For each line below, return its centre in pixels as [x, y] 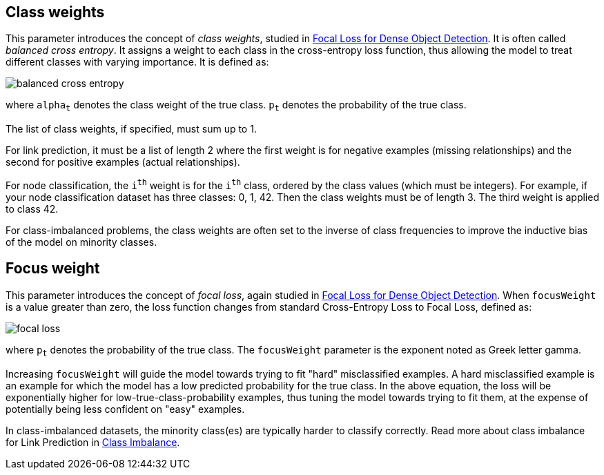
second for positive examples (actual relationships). [123, 162]
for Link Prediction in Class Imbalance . [93, 442]
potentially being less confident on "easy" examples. [125, 409]
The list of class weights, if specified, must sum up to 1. [131, 129]
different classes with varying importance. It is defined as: [137, 62]
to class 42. [32, 209]
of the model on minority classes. [81, 242]
